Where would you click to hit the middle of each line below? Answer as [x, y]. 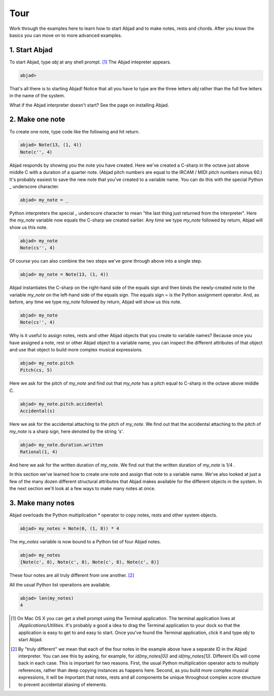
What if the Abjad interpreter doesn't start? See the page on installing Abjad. [89, 105]
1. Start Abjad [31, 50]
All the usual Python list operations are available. [60, 584]
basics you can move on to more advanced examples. [66, 35]
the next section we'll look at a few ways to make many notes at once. [82, 489]
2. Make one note [37, 119]
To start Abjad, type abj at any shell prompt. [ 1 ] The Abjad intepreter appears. [90, 62]
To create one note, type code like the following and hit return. [75, 131]
